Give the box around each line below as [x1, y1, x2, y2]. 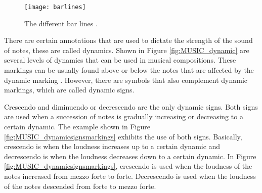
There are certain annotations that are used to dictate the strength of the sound [4, 35, 253, 45]
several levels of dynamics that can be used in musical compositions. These [4, 55, 236, 65]
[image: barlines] [24, 4, 86, 11]
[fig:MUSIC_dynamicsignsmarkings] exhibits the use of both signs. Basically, [4, 131, 242, 141]
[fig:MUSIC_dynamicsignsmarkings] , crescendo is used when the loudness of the [4, 161, 252, 171]
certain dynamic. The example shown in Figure [4, 121, 150, 131]
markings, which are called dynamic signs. [4, 84, 135, 95]
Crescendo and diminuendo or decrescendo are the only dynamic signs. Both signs [4, 101, 258, 112]
